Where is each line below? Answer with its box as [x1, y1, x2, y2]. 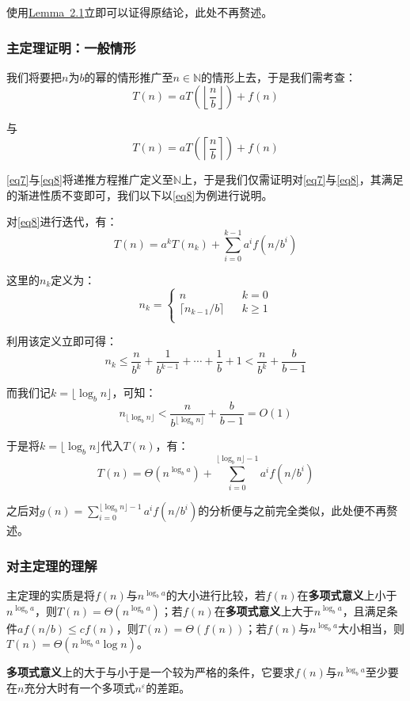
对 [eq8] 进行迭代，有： [6, 213, 118, 230]
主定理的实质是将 [6, 586, 95, 603]
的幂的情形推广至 [84, 68, 173, 85]
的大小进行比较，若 [165, 586, 266, 603]
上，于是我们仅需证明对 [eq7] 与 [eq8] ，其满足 [180, 171, 404, 187]
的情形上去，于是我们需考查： [201, 68, 357, 85]
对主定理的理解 [6, 555, 97, 575]
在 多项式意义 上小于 [297, 586, 397, 603]
